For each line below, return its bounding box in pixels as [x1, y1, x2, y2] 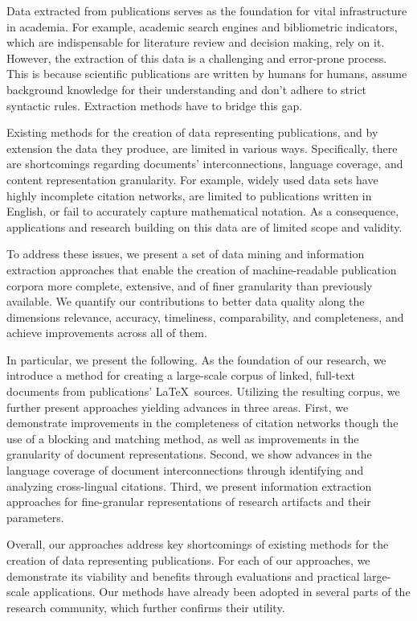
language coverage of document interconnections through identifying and [6, 462, 364, 479]
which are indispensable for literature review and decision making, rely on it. [6, 34, 385, 51]
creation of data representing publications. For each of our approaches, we [6, 552, 370, 568]
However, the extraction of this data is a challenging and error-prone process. [6, 49, 387, 66]
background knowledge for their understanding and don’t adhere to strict [6, 80, 367, 97]
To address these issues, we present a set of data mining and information [6, 245, 365, 262]
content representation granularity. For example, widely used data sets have [6, 171, 378, 187]
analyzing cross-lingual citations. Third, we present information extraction [6, 477, 372, 494]
